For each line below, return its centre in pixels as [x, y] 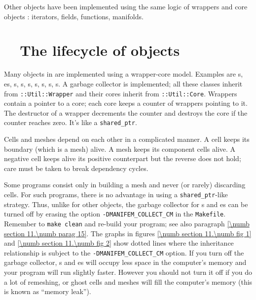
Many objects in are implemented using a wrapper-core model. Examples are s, [124, 74]
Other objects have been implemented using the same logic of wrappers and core [126, 6]
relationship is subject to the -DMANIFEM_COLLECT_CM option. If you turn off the [124, 252]
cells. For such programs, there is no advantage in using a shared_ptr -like [116, 194]
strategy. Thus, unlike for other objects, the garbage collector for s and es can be [126, 204]
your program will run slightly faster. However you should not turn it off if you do [128, 272]
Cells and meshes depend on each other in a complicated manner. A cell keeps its [127, 139]
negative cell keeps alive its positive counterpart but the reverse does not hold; [123, 158]
